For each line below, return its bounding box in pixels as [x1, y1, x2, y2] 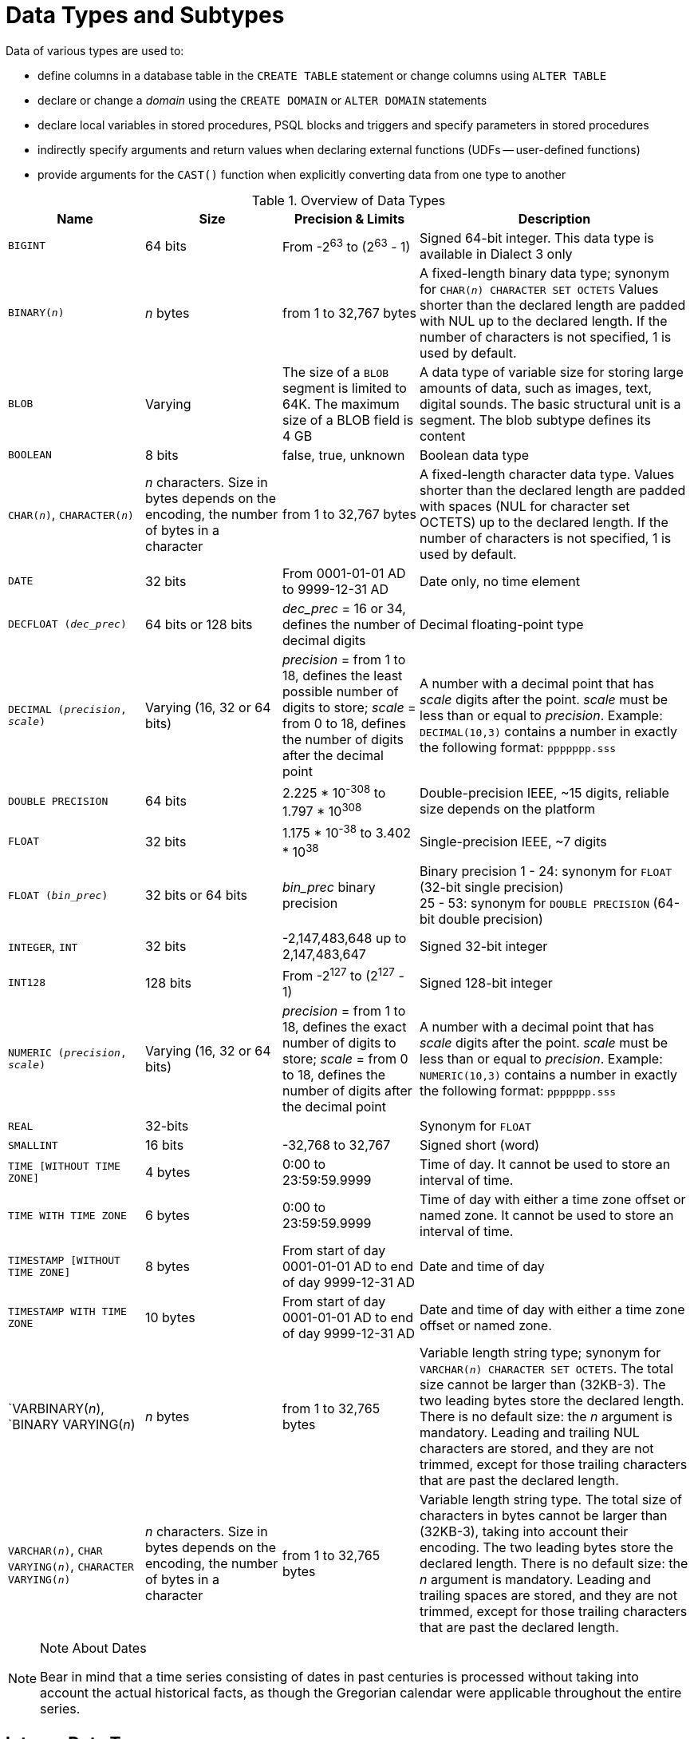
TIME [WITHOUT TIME [8, 1160, 120, 1173]
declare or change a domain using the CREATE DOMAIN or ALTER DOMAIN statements [37, 93, 487, 107]
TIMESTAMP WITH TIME [8, 1305, 127, 1318]
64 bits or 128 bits [145, 616, 253, 632]
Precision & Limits [294, 210, 405, 227]
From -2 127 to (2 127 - [282, 965, 404, 984]
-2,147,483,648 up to [282, 930, 407, 947]
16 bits [145, 1137, 184, 1154]
